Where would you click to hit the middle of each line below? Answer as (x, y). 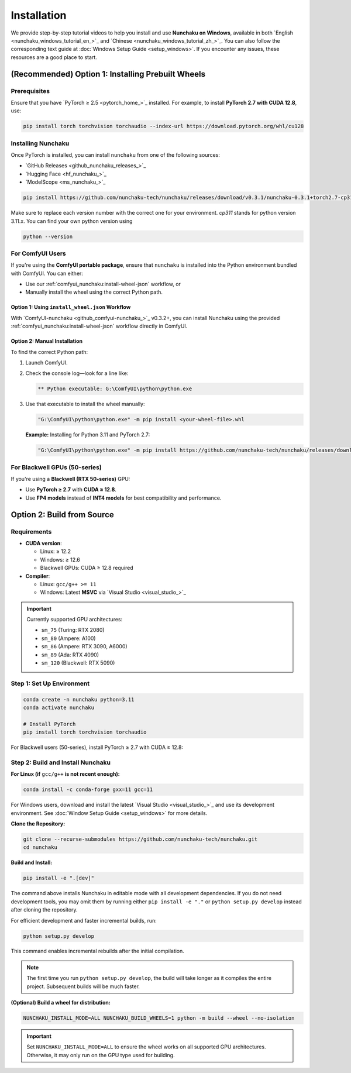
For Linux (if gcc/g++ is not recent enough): (65, 774)
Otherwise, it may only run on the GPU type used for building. (101, 1055)
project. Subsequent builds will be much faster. (83, 986)
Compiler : (38, 576)
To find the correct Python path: (49, 352)
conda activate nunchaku (59, 707)
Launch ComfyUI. (47, 362)
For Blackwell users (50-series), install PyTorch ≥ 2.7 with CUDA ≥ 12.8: (97, 747)
